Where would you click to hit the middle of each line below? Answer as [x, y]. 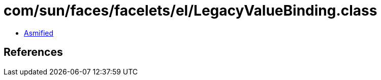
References [33, 52]
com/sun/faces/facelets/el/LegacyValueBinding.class [190, 11]
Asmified [39, 33]
